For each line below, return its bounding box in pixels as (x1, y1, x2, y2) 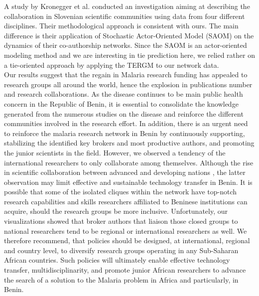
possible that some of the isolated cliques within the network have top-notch (4, 186, 237, 197)
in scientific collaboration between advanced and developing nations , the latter (4, 167, 246, 177)
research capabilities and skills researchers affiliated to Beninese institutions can (4, 196, 248, 206)
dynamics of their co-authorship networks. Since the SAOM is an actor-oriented (4, 40, 247, 50)
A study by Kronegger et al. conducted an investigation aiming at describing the (4, 1, 250, 11)
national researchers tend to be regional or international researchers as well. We (4, 225, 247, 236)
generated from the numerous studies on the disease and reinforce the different (4, 108, 244, 119)
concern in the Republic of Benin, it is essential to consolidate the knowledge (4, 98, 239, 109)
